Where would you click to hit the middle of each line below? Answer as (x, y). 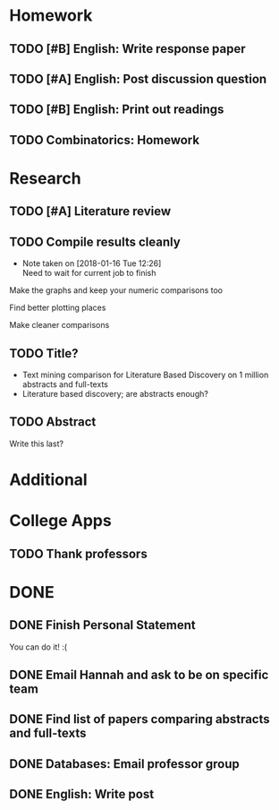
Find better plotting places (58, 308)
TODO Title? (44, 353)
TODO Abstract (53, 422)
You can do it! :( (38, 647)
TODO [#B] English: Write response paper (127, 49)
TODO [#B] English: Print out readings (117, 110)
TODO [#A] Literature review (90, 211)
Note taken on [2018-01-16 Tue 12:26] (92, 263)
